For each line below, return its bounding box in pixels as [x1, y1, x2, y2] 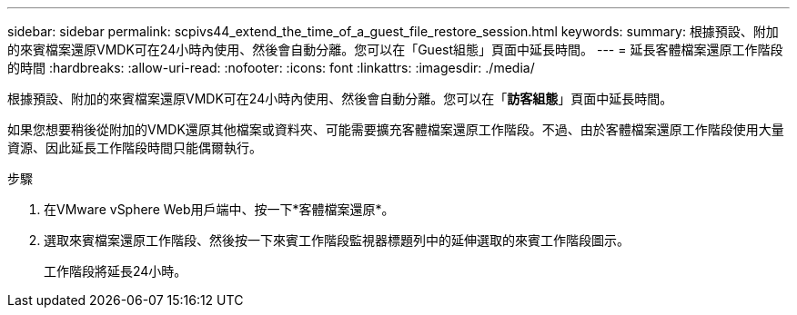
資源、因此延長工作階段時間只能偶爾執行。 [7, 140, 262, 155]
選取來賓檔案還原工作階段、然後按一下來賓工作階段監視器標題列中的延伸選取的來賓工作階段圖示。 [44, 232, 630, 248]
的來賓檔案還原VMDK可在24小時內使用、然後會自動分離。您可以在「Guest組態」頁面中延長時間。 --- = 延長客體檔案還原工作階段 [7, 42, 783, 57]
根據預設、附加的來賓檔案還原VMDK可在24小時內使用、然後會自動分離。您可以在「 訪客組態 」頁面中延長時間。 [7, 91, 673, 106]
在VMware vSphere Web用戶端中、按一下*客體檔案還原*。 [44, 202, 395, 217]
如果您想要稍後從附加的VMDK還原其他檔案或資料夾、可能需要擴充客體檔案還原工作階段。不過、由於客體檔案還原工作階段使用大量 [7, 122, 784, 137]
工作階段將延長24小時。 [44, 263, 187, 279]
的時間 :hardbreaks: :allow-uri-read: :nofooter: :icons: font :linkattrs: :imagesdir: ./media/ [7, 60, 535, 75]
